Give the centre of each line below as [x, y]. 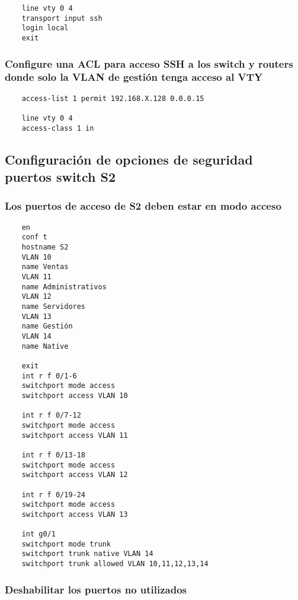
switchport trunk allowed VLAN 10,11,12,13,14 [115, 564]
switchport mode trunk [66, 544]
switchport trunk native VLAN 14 [87, 554]
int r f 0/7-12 [51, 416]
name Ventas [45, 267]
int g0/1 [39, 534]
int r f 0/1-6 [49, 376]
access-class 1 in [58, 128]
